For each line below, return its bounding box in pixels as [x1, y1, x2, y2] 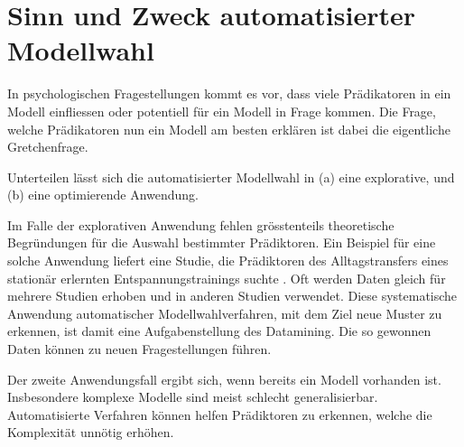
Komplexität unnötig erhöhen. [7, 423, 174, 442]
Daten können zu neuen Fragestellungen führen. [7, 340, 272, 359]
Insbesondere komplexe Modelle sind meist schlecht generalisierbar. [7, 387, 378, 406]
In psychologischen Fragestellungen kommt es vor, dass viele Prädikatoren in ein [7, 84, 451, 103]
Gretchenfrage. [7, 137, 88, 156]
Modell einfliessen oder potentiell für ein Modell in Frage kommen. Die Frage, [7, 101, 436, 120]
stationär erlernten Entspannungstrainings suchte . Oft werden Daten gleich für [7, 268, 446, 287]
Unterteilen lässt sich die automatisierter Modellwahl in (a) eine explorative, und [7, 167, 455, 186]
